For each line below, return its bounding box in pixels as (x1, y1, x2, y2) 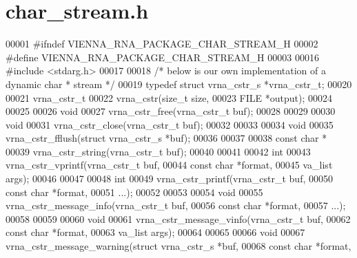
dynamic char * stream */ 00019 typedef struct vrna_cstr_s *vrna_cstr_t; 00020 (6, 76, 352, 91)
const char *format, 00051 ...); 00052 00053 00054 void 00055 (6, 184, 263, 199)
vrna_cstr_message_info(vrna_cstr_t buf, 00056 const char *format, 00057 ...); (6, 198, 346, 213)
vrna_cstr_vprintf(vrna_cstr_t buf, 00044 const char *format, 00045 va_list (6, 158, 333, 172)
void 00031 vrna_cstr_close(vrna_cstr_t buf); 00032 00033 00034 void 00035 (6, 117, 334, 131)
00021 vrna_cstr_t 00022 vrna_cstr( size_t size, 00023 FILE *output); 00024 (6, 90, 332, 105)
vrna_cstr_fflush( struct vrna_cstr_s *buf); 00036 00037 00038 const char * (6, 131, 327, 145)
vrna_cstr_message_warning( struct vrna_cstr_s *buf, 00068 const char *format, (6, 239, 351, 253)
